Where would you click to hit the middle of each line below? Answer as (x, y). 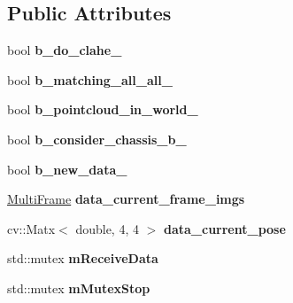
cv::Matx (31, 228)
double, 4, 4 (107, 228)
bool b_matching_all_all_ (90, 79)
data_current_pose (224, 228)
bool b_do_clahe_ (65, 50)
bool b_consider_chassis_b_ (97, 139)
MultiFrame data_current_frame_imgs (126, 199)
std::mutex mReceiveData (83, 258)
